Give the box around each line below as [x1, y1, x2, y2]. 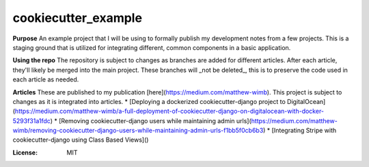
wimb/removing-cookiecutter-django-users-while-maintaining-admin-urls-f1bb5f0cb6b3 [12, 127, 264, 135]
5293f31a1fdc [12, 116, 51, 125]
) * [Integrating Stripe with [263, 127, 337, 135]
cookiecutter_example [12, 10, 143, 25]
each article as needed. [12, 75, 79, 83]
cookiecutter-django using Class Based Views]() [12, 136, 149, 144]
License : [12, 148, 38, 157]
